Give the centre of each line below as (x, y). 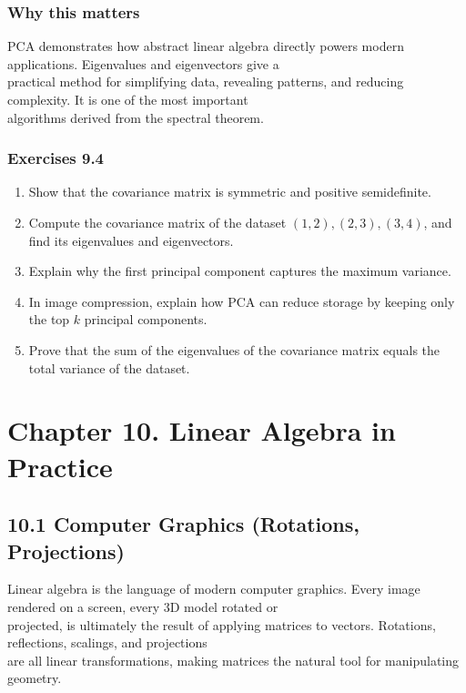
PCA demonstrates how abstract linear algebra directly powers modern (206, 46)
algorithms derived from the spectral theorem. (136, 117)
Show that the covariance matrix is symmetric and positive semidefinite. (230, 192)
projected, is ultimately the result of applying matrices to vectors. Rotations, (222, 624)
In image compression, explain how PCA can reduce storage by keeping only (242, 301)
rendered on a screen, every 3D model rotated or (143, 606)
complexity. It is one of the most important (128, 99)
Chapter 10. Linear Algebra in (202, 430)
